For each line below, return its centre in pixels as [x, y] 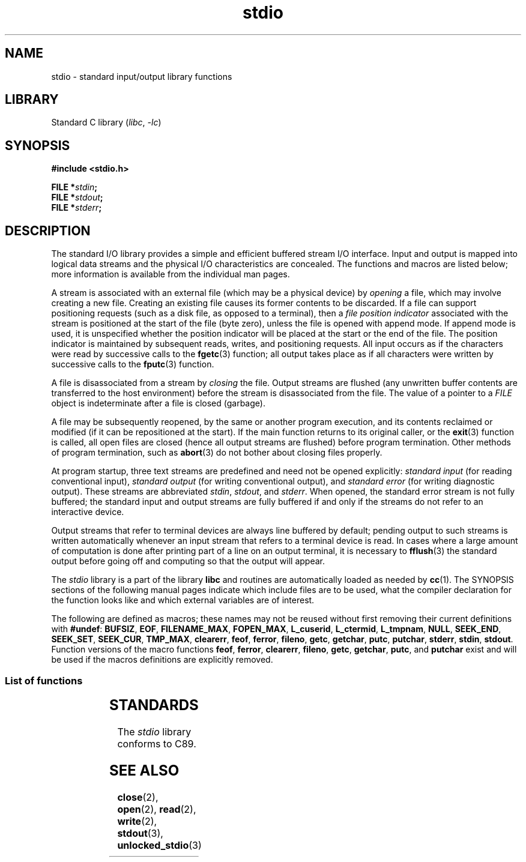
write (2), [137, 821]
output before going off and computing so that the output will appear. [188, 561]
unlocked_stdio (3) [159, 845]
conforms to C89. [157, 743]
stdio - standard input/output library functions [142, 76]
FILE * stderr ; [77, 208]
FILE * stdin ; [74, 187]
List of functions [44, 680]
